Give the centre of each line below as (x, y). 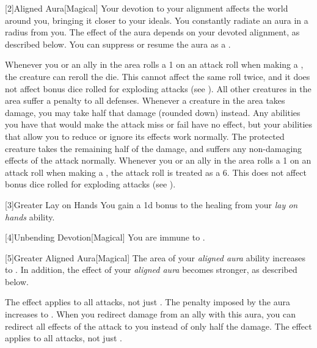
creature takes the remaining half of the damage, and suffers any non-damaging (154, 148)
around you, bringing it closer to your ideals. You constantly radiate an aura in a (157, 20)
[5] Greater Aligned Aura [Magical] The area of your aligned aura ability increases (155, 257)
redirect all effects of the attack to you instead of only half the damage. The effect (158, 326)
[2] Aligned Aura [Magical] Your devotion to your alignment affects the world (147, 8)
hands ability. (30, 216)
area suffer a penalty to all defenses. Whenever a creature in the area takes (145, 100)
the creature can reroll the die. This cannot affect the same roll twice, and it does (158, 76)
